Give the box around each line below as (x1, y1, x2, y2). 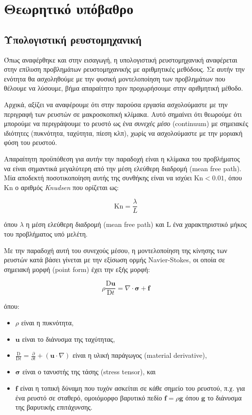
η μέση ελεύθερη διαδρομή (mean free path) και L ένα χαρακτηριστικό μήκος (26, 219, 247, 229)
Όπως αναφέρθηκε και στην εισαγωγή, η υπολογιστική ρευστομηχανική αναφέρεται (4, 54, 237, 64)
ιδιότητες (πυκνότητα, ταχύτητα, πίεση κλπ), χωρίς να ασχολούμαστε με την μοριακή (4, 128, 243, 138)
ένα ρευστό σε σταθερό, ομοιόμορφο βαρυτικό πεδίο (15, 392, 162, 402)
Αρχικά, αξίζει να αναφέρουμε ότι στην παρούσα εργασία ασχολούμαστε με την (4, 99, 228, 109)
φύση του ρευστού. (4, 137, 57, 147)
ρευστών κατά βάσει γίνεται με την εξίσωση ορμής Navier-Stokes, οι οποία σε (4, 255, 225, 265)
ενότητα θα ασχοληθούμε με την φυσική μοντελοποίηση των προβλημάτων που (4, 73, 225, 83)
